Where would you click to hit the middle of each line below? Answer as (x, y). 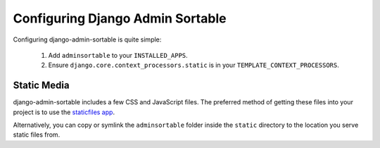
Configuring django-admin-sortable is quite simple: (87, 39)
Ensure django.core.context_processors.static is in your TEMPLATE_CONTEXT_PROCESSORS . (194, 65)
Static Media (41, 86)
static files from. (37, 135)
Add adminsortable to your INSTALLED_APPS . (118, 55)
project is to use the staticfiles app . (64, 112)
